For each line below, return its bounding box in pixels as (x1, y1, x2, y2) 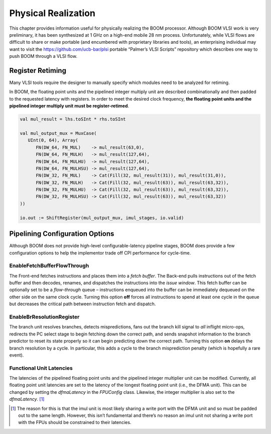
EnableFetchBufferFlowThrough (9, 262, 89, 269)
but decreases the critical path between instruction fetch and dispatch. (9, 301, 156, 307)
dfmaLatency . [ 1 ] (9, 396, 45, 402)
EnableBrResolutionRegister (9, 313, 80, 320)
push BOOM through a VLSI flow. (9, 53, 78, 59)
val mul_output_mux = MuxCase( (20, 130, 97, 136)
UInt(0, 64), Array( (28, 137, 79, 143)
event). (9, 352, 24, 358)
